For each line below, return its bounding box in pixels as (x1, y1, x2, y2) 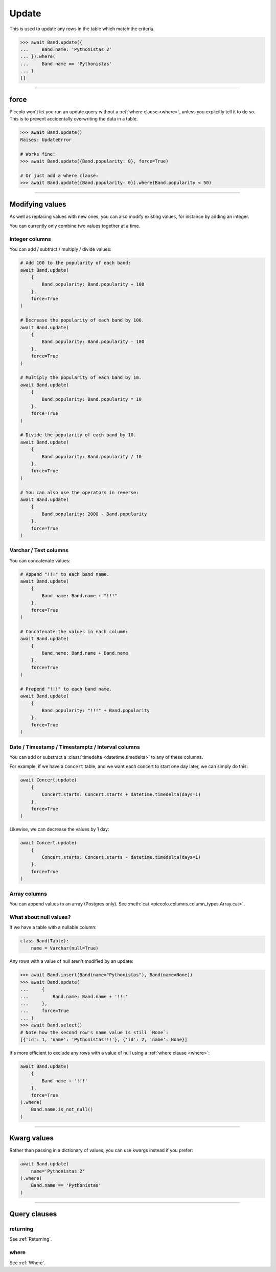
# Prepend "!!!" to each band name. (20, 686, 112, 692)
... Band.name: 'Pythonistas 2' (20, 46, 112, 52)
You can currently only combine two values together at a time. (9, 223, 141, 229)
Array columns (9, 890, 47, 897)
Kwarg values (9, 1134, 54, 1143)
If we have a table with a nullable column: (9, 924, 97, 931)
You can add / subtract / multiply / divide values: (9, 246, 112, 252)
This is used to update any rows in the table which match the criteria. (9, 26, 155, 32)
